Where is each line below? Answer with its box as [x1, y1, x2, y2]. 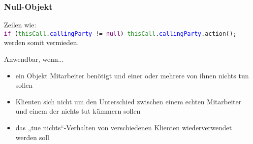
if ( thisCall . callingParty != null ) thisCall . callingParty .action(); [4, 30, 237, 37]
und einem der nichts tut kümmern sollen [15, 106, 141, 116]
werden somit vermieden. [4, 37, 79, 48]
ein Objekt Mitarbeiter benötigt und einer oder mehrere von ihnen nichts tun [15, 70, 249, 80]
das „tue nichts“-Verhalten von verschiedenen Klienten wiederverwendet [15, 122, 232, 133]
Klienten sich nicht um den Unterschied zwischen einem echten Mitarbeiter [15, 96, 242, 106]
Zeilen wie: [4, 20, 36, 30]
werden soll [15, 132, 49, 142]
